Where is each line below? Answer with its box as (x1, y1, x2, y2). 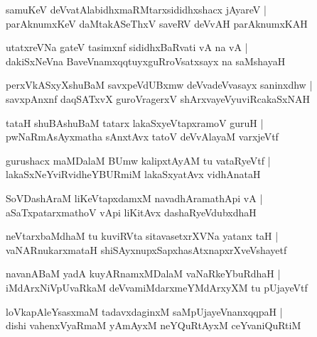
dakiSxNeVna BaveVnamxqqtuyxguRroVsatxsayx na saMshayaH (6, 53, 286, 68)
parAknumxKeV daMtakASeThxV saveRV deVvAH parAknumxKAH (6, 16, 308, 31)
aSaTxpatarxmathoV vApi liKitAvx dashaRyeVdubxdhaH (6, 204, 257, 219)
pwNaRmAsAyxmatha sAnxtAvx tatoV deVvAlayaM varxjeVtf (6, 129, 279, 144)
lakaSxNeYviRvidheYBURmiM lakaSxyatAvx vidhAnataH (6, 167, 261, 182)
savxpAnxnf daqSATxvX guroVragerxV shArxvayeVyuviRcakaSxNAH (6, 91, 310, 106)
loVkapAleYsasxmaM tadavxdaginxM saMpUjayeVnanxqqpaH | (6, 304, 283, 319)
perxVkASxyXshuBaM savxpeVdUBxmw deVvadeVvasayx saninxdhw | (6, 77, 313, 92)
